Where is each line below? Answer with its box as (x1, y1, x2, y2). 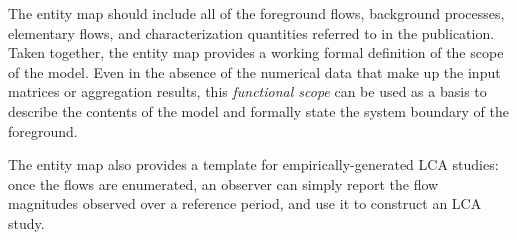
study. (8, 212, 45, 233)
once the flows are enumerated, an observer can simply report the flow (8, 173, 439, 194)
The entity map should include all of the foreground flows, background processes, (8, 3, 505, 23)
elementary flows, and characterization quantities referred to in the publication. (8, 22, 495, 43)
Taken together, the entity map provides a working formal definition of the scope (8, 42, 504, 63)
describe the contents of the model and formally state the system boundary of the (8, 100, 509, 121)
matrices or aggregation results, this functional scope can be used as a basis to (8, 81, 487, 102)
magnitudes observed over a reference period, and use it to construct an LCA (8, 193, 482, 214)
